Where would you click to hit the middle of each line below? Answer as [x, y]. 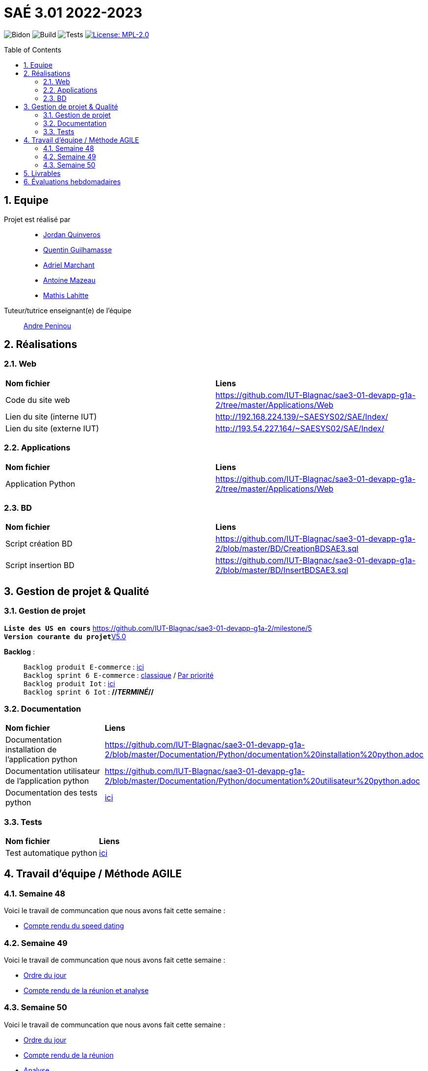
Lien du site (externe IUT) [52, 428]
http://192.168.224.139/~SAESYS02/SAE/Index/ [302, 416]
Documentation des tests [51, 793]
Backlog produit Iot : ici [69, 683]
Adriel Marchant [69, 265]
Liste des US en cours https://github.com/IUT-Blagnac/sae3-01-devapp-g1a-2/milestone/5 [158, 628]
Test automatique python [51, 853]
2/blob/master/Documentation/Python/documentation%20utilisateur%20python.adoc [262, 781]
